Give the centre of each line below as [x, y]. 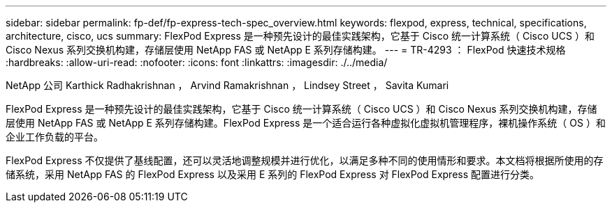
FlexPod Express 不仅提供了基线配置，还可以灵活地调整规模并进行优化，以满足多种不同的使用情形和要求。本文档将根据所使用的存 [305, 160]
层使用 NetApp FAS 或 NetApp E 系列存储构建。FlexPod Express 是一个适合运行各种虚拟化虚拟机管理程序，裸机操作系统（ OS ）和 [306, 123]
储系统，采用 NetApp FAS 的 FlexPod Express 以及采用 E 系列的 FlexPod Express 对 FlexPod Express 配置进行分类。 [273, 174]
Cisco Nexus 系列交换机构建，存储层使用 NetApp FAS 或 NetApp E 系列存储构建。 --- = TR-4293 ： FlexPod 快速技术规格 [286, 50]
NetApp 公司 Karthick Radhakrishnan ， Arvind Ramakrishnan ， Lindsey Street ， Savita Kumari [227, 85]
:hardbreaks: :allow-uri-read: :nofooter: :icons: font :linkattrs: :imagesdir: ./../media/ [197, 62]
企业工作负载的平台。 [54, 137]
